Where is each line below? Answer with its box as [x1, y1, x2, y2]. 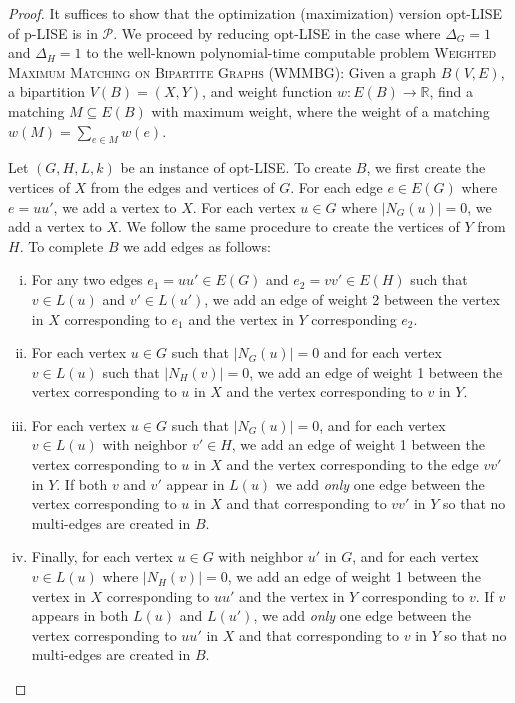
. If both [56, 473, 108, 494]
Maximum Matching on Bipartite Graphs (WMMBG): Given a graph [8, 61, 437, 82]
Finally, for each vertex [31, 546, 173, 567]
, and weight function [202, 81, 333, 102]
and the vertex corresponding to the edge [226, 454, 479, 475]
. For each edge [290, 176, 383, 197]
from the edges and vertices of [90, 176, 275, 197]
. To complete [19, 235, 104, 256]
